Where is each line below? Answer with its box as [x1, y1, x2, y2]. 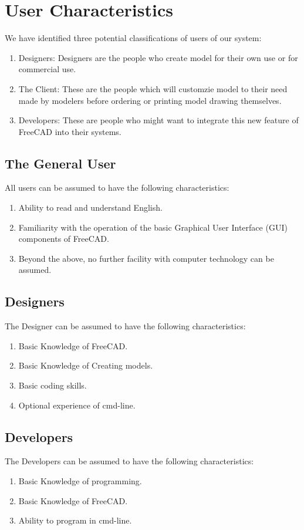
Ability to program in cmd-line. [18, 514, 132, 526]
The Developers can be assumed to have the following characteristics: [5, 455, 254, 467]
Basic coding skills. [18, 379, 87, 391]
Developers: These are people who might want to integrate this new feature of [18, 114, 299, 126]
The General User [5, 154, 116, 172]
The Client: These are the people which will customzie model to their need [18, 82, 288, 94]
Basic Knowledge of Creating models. [18, 359, 153, 372]
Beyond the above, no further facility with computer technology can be [18, 252, 274, 264]
